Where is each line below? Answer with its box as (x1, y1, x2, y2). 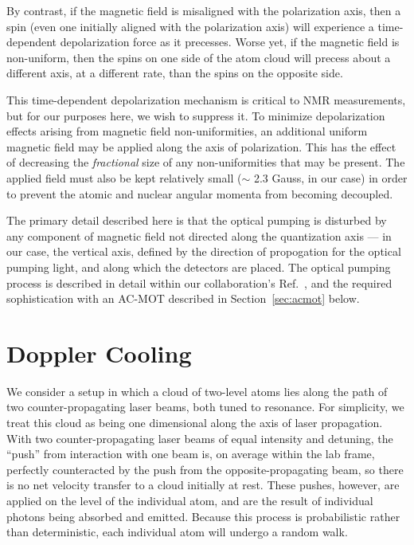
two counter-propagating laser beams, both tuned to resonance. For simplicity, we (6, 398, 404, 415)
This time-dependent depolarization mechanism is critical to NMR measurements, (6, 91, 406, 108)
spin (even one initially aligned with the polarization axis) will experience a (6, 18, 374, 34)
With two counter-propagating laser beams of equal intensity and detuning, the (6, 429, 393, 446)
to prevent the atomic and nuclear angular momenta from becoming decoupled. (6, 185, 393, 202)
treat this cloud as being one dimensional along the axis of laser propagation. (6, 414, 383, 430)
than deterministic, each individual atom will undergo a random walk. (6, 523, 348, 540)
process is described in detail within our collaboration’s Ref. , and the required (6, 274, 393, 291)
